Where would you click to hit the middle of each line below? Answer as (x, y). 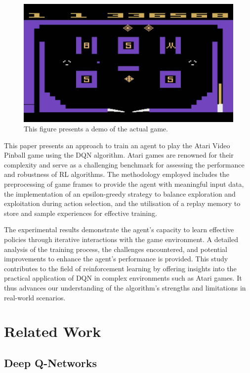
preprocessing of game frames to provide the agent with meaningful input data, (124, 184)
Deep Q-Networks (51, 362)
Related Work (53, 331)
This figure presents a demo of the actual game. (96, 129)
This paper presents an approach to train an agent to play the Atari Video (117, 145)
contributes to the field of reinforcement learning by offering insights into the (120, 268)
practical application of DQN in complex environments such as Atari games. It (123, 278)
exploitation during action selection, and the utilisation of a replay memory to (122, 203)
